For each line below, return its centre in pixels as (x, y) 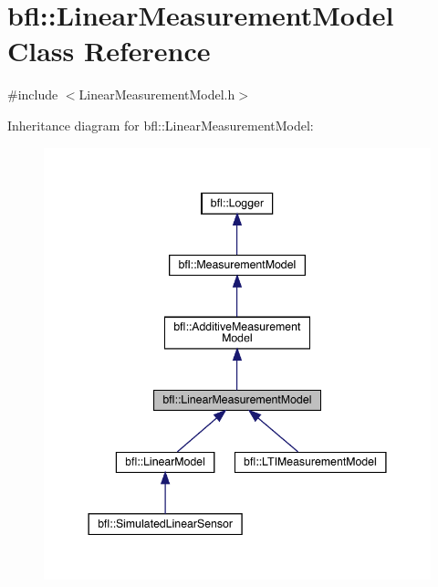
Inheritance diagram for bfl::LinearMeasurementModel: (161, 125)
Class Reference (109, 51)
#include (33, 94)
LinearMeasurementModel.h (157, 94)
